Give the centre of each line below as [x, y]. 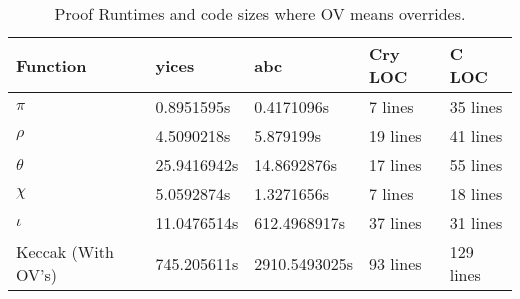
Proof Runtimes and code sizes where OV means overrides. [260, 13]
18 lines [476, 193]
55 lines [476, 164]
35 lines [476, 106]
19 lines [395, 135]
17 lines [395, 164]
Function [51, 65]
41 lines [476, 135]
